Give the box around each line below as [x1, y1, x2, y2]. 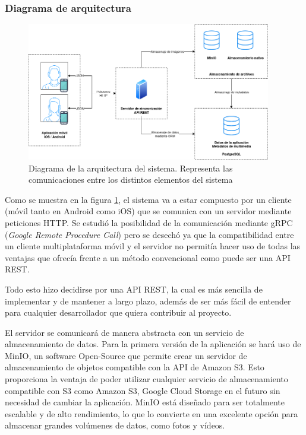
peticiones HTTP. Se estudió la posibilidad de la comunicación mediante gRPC [5, 216, 293, 228]
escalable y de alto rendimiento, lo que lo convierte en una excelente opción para [5, 407, 298, 420]
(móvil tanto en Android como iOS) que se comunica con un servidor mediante [5, 205, 292, 217]
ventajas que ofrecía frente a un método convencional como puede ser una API [5, 251, 291, 263]
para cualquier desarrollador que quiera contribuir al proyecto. [5, 306, 232, 319]
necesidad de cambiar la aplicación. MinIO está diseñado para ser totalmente [5, 396, 285, 408]
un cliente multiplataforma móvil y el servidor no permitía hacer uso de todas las [5, 240, 301, 252]
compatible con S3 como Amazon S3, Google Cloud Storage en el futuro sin [5, 384, 280, 396]
